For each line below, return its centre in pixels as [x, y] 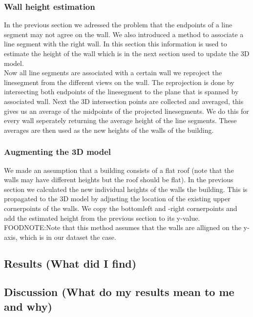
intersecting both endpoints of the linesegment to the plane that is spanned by [121, 92]
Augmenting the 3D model [58, 152]
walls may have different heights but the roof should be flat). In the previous [119, 180]
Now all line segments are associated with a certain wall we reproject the [113, 73]
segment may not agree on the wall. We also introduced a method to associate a [124, 34]
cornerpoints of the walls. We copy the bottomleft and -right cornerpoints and [121, 208]
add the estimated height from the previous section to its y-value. [102, 218]
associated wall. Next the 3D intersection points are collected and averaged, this [124, 101]
